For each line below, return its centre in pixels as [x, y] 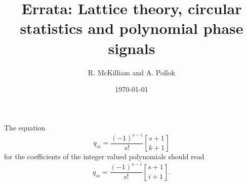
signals [132, 48]
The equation [25, 127]
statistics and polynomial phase [132, 28]
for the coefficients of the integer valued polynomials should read [104, 156]
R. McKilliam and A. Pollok [132, 72]
